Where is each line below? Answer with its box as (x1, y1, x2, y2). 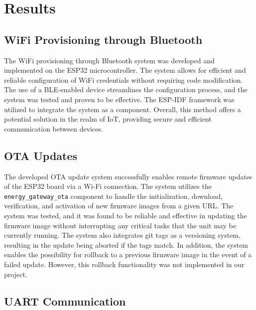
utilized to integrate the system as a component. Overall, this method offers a (4, 104, 241, 114)
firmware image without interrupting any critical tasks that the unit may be (4, 220, 236, 230)
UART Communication (4, 293, 126, 309)
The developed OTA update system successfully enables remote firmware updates (4, 171, 253, 181)
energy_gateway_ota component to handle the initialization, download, (4, 190, 223, 201)
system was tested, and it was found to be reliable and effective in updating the (4, 210, 247, 220)
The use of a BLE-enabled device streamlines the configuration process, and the (4, 84, 248, 95)
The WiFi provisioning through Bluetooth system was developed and (4, 55, 215, 65)
